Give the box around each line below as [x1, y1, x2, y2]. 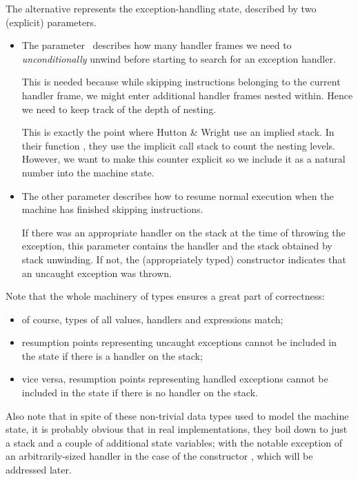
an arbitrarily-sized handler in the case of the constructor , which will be [6, 449, 313, 463]
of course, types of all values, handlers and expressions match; [21, 312, 284, 326]
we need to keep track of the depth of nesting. [21, 101, 217, 116]
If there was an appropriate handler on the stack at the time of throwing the [21, 225, 346, 239]
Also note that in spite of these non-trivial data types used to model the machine [6, 408, 349, 422]
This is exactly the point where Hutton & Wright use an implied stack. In [21, 125, 335, 139]
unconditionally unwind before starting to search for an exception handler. [21, 51, 336, 65]
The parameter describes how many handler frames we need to [21, 38, 292, 52]
